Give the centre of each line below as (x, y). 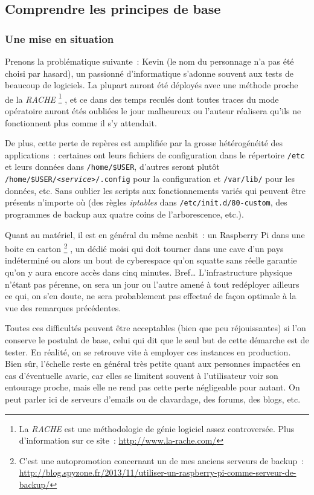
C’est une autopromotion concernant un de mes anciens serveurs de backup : (162, 460)
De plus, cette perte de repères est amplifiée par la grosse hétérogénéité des (144, 143)
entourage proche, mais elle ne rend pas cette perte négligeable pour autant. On (152, 387)
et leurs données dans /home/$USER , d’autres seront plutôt (112, 167)
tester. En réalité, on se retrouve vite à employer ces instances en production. (148, 351)
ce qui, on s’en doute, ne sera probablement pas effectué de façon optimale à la (151, 296)
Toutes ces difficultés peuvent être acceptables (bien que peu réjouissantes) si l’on (155, 328)
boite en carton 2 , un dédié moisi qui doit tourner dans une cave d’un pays (144, 247)
